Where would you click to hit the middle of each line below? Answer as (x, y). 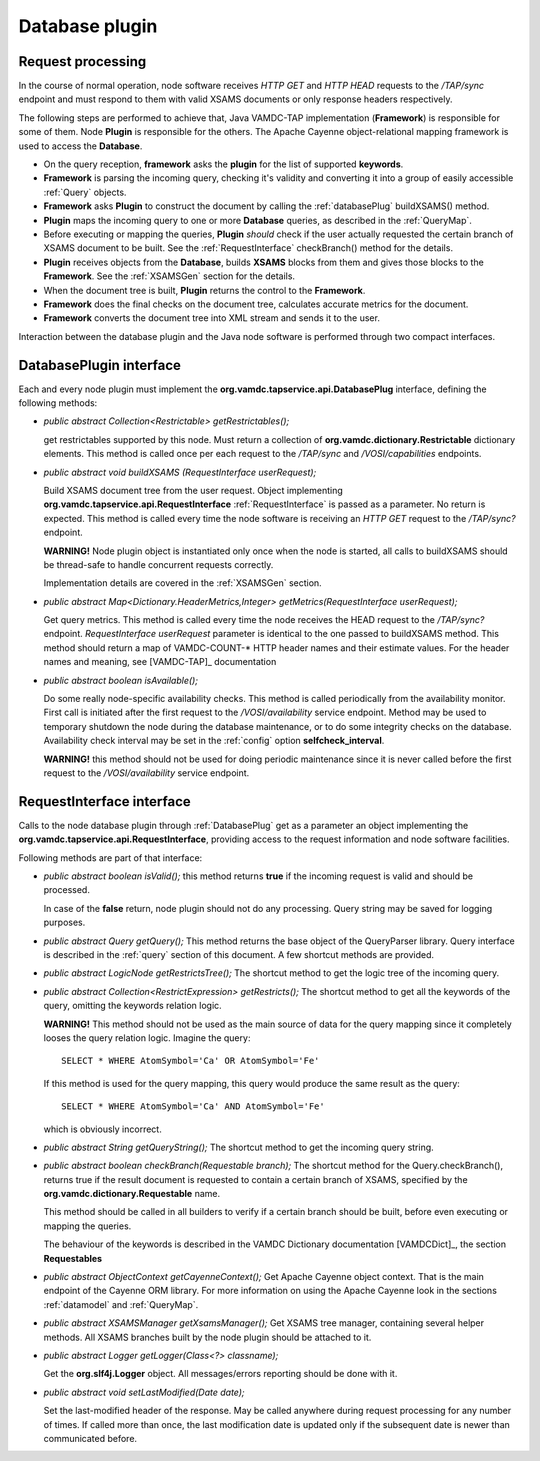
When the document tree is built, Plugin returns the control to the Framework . (204, 290)
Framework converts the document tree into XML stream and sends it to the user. (211, 318)
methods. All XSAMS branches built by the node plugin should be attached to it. (207, 1337)
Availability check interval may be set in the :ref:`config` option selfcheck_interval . (214, 741)
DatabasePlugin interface (100, 365)
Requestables (73, 1258)
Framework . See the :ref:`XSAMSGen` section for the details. (169, 276)
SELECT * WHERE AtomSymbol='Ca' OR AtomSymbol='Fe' (190, 1061)
